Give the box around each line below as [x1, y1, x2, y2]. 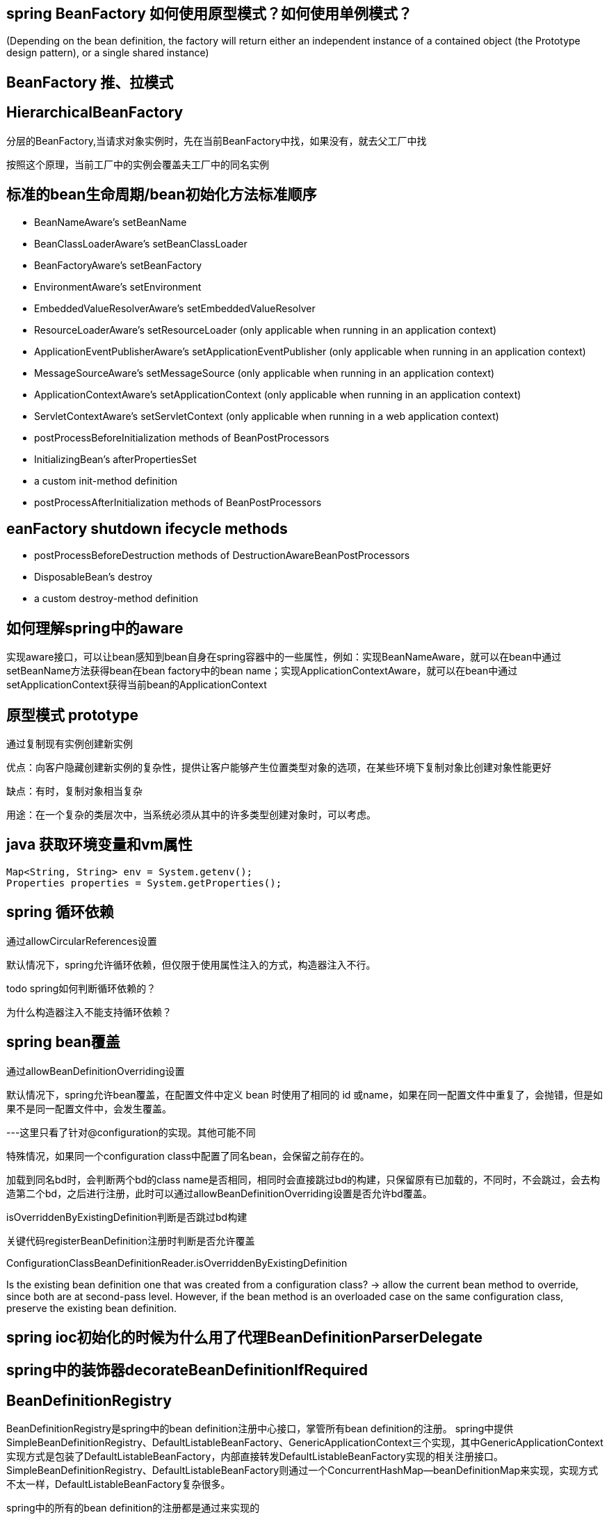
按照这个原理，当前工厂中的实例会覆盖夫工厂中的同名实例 [6, 158, 269, 170]
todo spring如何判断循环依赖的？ [6, 982, 156, 994]
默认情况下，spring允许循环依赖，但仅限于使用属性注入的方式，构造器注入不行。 [6, 958, 376, 971]
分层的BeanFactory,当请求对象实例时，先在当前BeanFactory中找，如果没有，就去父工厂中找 [6, 134, 427, 147]
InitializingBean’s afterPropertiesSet [34, 453, 197, 465]
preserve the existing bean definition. [6, 1302, 177, 1314]
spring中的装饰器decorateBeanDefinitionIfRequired [6, 1361, 368, 1379]
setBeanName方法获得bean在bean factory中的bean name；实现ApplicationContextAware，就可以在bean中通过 [6, 665, 518, 677]
